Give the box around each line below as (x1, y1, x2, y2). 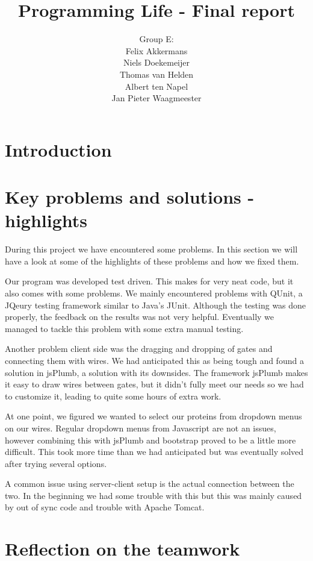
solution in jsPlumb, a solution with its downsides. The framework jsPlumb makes (5, 366, 308, 378)
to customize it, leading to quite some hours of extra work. (5, 389, 222, 402)
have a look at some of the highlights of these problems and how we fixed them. (5, 254, 299, 267)
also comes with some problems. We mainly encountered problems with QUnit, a (5, 286, 303, 299)
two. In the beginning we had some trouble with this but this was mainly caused (5, 489, 302, 501)
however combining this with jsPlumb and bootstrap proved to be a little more (5, 433, 296, 446)
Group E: (139, 33, 174, 45)
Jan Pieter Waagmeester (111, 92, 202, 104)
